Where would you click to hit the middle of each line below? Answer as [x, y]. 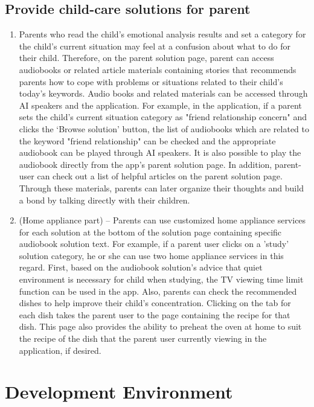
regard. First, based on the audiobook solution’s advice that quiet [141, 267]
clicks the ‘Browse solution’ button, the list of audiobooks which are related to [164, 128]
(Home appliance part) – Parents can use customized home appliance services [162, 220]
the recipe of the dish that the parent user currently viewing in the [143, 338]
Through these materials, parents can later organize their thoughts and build [161, 187]
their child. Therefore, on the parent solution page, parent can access [146, 58]
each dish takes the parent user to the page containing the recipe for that [155, 314]
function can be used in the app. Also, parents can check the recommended [158, 291]
